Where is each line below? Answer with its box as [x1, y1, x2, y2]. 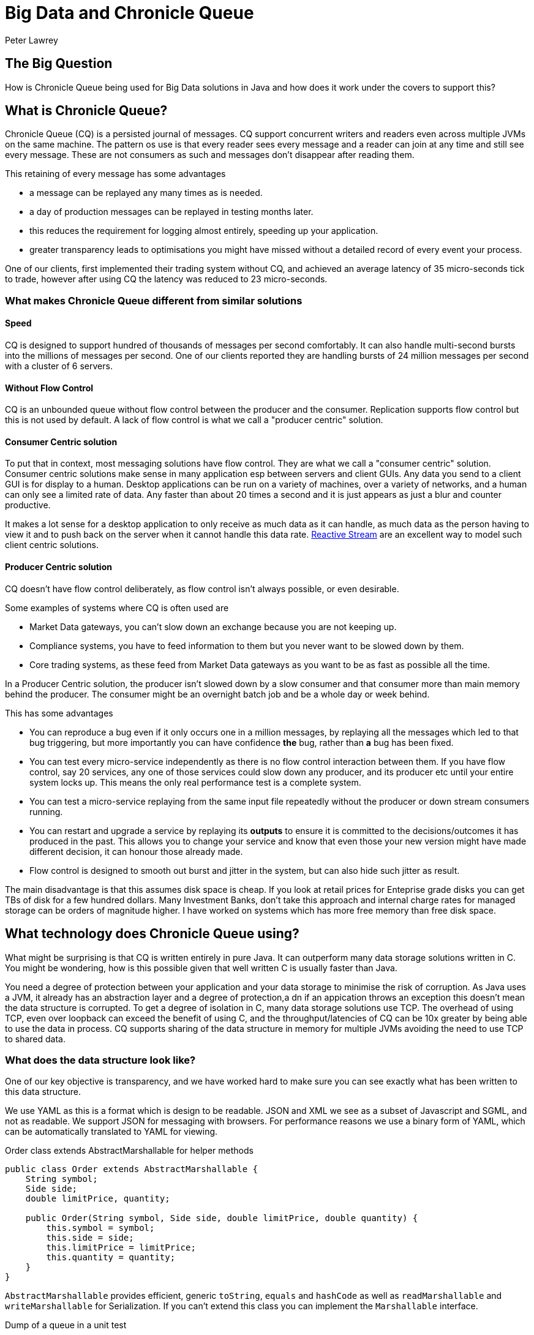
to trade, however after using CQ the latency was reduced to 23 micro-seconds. [5, 274, 328, 285]
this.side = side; [46, 1233, 134, 1243]
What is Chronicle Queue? [5, 103, 168, 119]
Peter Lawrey [5, 34, 58, 45]
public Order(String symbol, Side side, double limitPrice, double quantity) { [25, 1213, 418, 1224]
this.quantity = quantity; [46, 1252, 176, 1263]
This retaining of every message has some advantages [5, 168, 226, 179]
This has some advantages [5, 707, 113, 718]
